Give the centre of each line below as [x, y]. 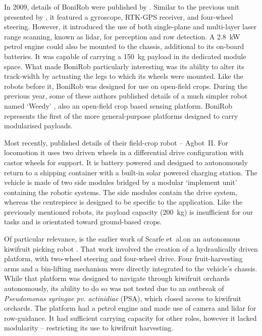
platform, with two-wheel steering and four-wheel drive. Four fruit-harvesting [123, 258]
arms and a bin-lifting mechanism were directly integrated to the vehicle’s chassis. [131, 268]
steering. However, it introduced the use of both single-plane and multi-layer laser [130, 27]
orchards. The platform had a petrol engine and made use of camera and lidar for [130, 308]
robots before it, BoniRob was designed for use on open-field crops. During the [126, 86]
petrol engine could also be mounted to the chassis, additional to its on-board [124, 46]
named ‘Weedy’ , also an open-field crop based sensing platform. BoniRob [118, 105]
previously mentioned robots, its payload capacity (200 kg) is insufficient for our [129, 211]
